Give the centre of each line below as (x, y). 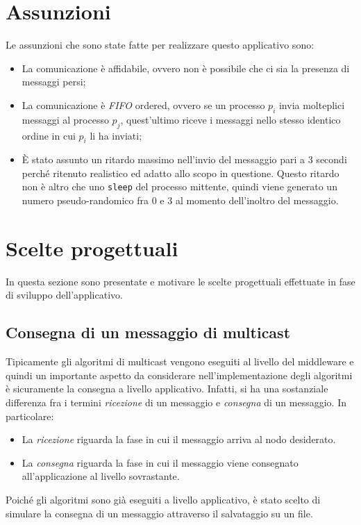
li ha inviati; (116, 135)
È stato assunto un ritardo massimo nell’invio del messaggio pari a (163, 159)
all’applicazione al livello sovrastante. (101, 476)
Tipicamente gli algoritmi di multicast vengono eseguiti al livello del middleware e (180, 361)
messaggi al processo (65, 119)
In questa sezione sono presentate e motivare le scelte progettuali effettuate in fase (180, 281)
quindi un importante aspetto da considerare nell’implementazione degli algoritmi (179, 375)
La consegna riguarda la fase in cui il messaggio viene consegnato (160, 462)
